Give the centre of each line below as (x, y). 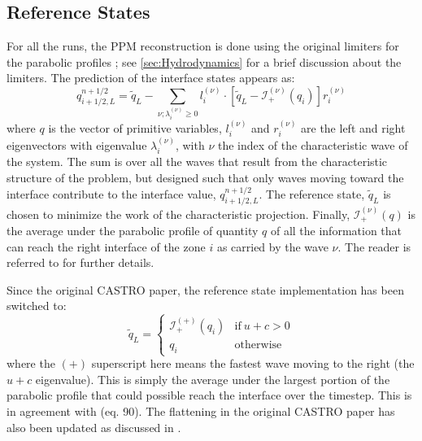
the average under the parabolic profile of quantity (133, 230)
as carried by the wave (272, 246)
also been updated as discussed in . (94, 427)
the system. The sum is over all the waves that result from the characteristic (197, 162)
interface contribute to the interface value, (111, 193)
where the (31, 363)
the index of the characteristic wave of (313, 144)
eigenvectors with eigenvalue (77, 144)
